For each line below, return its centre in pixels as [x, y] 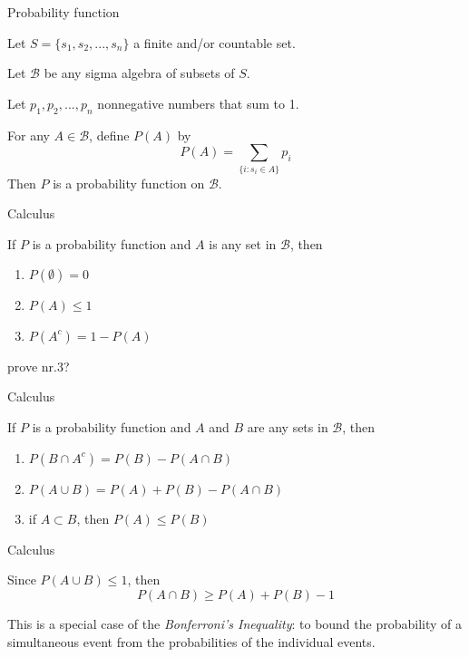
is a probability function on [129, 183]
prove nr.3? [39, 366]
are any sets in [288, 427]
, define [109, 135]
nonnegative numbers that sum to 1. [198, 103]
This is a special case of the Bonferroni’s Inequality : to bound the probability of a [234, 624]
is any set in [243, 243]
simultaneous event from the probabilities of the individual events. [191, 641]
